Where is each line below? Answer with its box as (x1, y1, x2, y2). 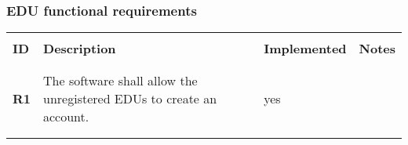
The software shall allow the (43, 71, 198, 90)
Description (43, 39, 116, 58)
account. (43, 107, 89, 126)
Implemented (264, 39, 347, 58)
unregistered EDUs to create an (43, 89, 217, 108)
